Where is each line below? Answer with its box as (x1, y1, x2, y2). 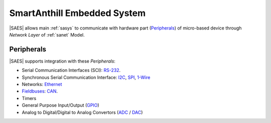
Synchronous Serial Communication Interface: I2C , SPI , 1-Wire (22, 74, 151, 80)
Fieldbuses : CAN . (22, 88, 58, 94)
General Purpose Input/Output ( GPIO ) (22, 102, 100, 108)
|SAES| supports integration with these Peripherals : (9, 58, 115, 64)
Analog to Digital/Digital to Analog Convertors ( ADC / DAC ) (22, 109, 143, 115)
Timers (22, 95, 37, 101)
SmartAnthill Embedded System (9, 7, 146, 18)
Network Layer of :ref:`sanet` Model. (9, 31, 85, 37)
